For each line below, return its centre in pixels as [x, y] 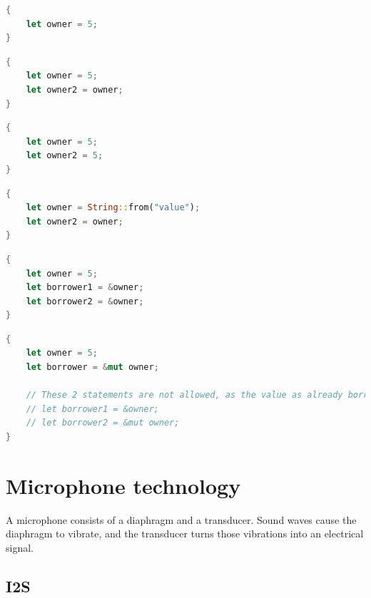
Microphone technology [123, 485]
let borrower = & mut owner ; [92, 367]
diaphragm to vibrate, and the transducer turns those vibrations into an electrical [185, 533]
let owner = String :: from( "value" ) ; [113, 208]
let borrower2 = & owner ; [85, 301]
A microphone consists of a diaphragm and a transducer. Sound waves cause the [181, 519]
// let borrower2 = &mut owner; [103, 423]
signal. [20, 547]
